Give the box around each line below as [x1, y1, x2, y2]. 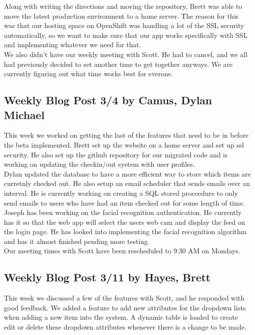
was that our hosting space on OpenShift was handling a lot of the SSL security [4, 20, 244, 30]
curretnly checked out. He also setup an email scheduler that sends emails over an [4, 178, 250, 188]
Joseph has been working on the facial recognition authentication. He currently [4, 207, 242, 217]
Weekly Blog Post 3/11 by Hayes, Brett [4, 270, 211, 285]
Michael [4, 107, 45, 122]
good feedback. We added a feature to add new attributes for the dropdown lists [4, 302, 246, 312]
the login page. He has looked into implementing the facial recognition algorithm [4, 226, 247, 237]
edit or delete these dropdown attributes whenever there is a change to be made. [4, 322, 247, 332]
